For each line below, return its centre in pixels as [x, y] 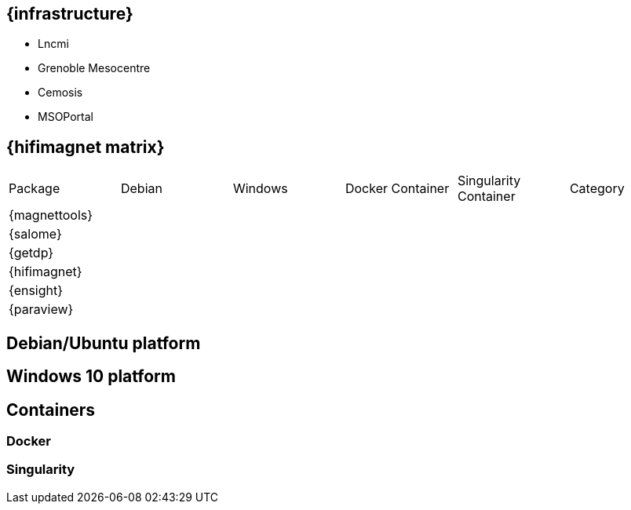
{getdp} [31, 253]
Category [597, 189]
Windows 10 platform [91, 377]
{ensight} [36, 291]
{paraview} [41, 310]
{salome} [35, 234]
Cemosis [60, 93]
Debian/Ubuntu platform [104, 343]
